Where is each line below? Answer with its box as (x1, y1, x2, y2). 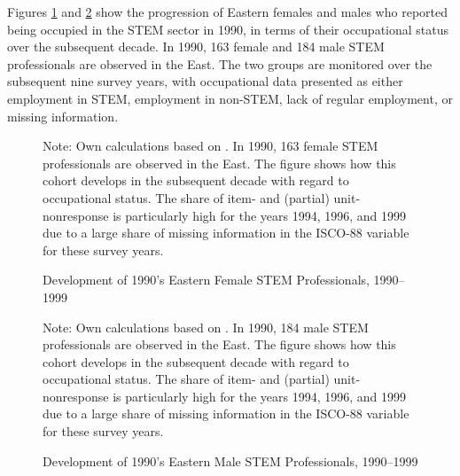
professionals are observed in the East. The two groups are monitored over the (7, 54, 433, 73)
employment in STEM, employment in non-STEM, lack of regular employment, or (7, 89, 453, 107)
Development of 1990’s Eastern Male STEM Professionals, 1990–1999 (43, 451, 418, 470)
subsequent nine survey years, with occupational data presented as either (7, 72, 403, 90)
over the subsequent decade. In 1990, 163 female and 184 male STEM (7, 37, 385, 56)
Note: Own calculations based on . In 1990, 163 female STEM (43, 137, 378, 155)
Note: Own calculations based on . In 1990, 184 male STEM (43, 317, 369, 336)
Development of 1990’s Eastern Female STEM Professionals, (43, 270, 370, 289)
